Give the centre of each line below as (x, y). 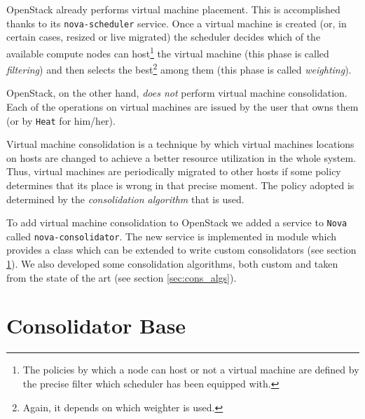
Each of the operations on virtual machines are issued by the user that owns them (182, 106)
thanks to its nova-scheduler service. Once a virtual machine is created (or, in (177, 23)
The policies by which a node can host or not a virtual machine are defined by (191, 370)
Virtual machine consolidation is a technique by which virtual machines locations (180, 144)
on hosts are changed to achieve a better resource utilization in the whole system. (181, 157)
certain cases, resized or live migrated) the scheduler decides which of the (164, 37)
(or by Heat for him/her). (61, 120)
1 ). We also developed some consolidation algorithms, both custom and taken (172, 264)
